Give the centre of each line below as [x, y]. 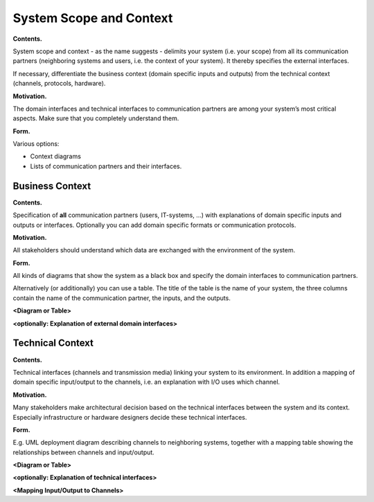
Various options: [36, 144]
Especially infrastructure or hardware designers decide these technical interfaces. [130, 417]
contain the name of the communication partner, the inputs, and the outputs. [122, 298]
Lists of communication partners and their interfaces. [106, 166]
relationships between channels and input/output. [84, 452]
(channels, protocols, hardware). [59, 84]
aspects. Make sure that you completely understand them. [96, 118]
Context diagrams [55, 156]
